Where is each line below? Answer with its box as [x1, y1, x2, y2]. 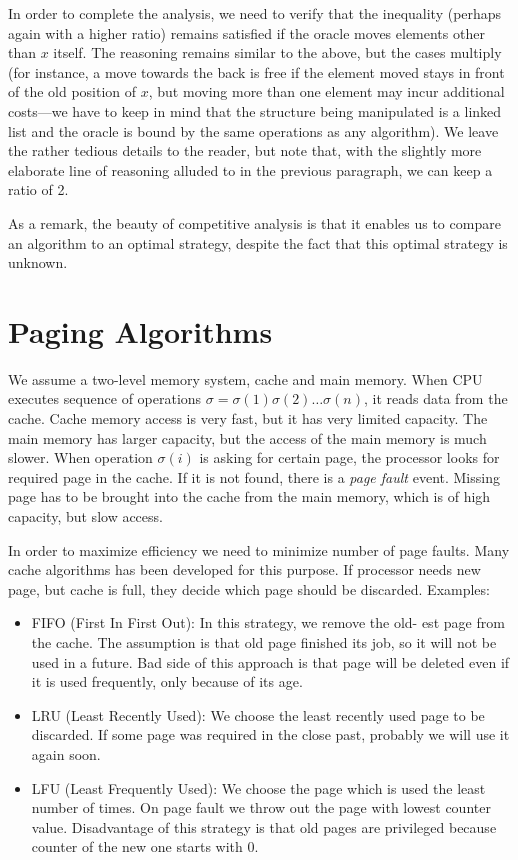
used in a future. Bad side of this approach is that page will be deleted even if [31, 651, 510, 672]
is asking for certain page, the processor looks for [199, 447, 500, 468]
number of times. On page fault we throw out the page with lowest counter [31, 797, 491, 818]
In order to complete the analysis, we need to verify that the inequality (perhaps [8, 3, 502, 23]
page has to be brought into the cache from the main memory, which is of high [8, 486, 491, 507]
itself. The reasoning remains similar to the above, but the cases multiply [53, 42, 502, 63]
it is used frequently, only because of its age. [31, 671, 303, 692]
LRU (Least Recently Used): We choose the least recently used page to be [31, 704, 485, 725]
